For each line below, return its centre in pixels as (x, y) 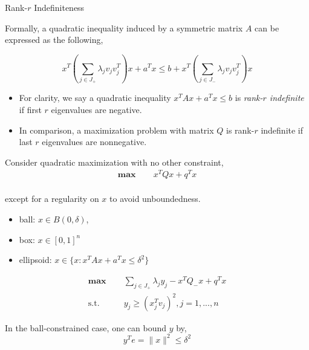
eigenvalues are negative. (96, 109)
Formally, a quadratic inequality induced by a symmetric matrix (124, 28)
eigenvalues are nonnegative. (94, 142)
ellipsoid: (35, 260)
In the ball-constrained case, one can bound (86, 327)
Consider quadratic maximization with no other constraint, (114, 162)
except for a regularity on (52, 199)
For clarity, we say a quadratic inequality (95, 98)
